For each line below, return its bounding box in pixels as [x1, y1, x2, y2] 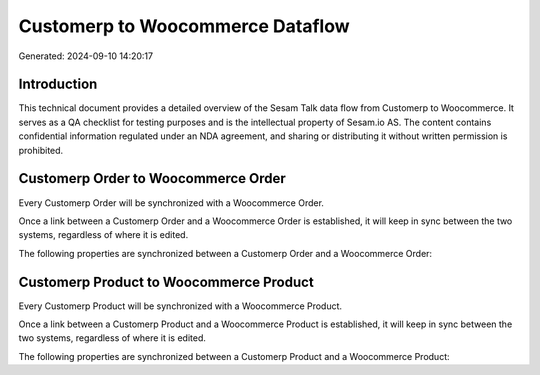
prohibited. [18, 144, 64, 156]
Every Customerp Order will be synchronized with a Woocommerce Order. [18, 196, 325, 209]
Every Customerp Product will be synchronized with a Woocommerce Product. [18, 300, 343, 312]
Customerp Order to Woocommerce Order [18, 170, 287, 187]
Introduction [18, 76, 98, 93]
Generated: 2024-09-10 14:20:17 [18, 50, 154, 62]
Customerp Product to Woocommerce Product [18, 273, 314, 290]
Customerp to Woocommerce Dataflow [18, 15, 350, 37]
